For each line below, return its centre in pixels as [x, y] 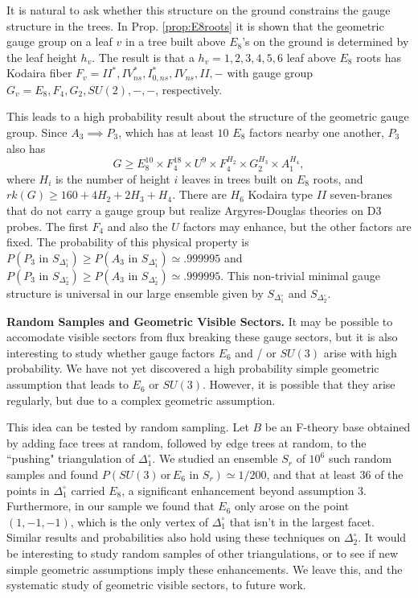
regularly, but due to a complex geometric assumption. [141, 400]
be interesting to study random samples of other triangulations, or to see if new [203, 553]
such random [360, 458]
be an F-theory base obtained [338, 427]
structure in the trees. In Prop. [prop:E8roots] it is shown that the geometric [195, 25]
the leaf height [42, 57]
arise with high [360, 352]
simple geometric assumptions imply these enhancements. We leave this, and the [205, 569]
